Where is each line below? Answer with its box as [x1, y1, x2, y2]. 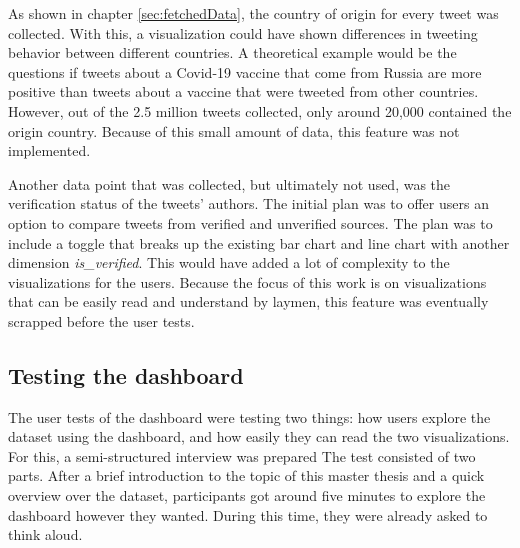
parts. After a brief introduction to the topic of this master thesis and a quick [8, 465, 485, 486]
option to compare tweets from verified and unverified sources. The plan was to [8, 212, 493, 233]
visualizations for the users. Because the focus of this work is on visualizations [8, 271, 487, 292]
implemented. [8, 140, 91, 161]
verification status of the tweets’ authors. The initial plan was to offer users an [8, 193, 489, 214]
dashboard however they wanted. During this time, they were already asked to [8, 504, 488, 525]
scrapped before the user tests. [8, 310, 195, 331]
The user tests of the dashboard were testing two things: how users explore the [8, 406, 491, 427]
